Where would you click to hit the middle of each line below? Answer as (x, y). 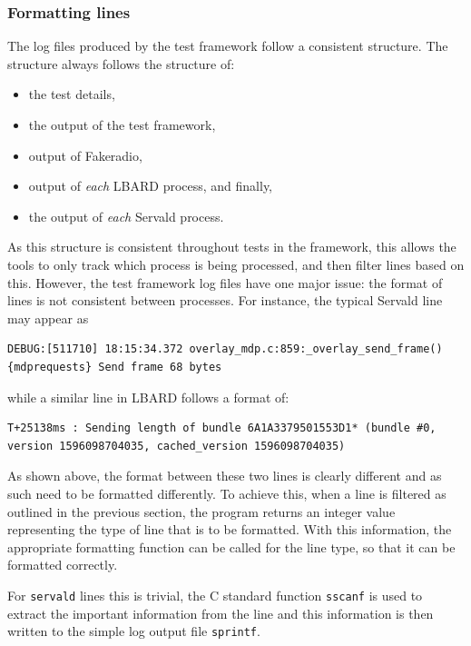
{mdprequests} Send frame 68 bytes (115, 367)
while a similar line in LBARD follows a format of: (148, 397)
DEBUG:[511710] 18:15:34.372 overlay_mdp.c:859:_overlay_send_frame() (225, 349)
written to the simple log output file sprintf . (134, 631)
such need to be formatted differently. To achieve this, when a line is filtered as (227, 493)
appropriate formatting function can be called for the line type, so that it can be (231, 547)
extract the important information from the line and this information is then (221, 613)
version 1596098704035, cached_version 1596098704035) (177, 446)
